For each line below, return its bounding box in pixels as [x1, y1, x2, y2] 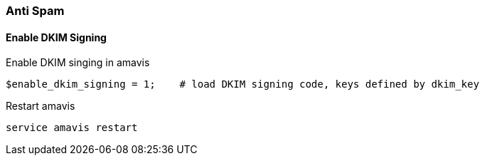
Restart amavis [6, 100, 75, 113]
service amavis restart [6, 122, 138, 134]
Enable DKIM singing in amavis [6, 56, 150, 69]
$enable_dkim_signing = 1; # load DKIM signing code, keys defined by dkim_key [6, 78, 479, 90]
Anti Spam [6, 4, 65, 18]
